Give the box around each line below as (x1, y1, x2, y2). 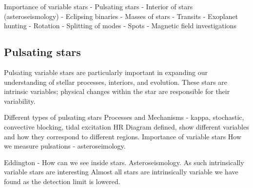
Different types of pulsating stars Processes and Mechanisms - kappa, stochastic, (4, 112, 244, 122)
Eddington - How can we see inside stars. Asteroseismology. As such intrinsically (4, 157, 244, 167)
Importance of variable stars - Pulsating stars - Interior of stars (4, 1, 193, 11)
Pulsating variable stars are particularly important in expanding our (4, 67, 208, 77)
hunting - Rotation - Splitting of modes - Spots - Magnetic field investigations (4, 20, 236, 31)
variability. (4, 95, 36, 106)
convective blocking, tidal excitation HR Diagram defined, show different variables (4, 121, 249, 132)
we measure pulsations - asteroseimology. (4, 141, 126, 151)
